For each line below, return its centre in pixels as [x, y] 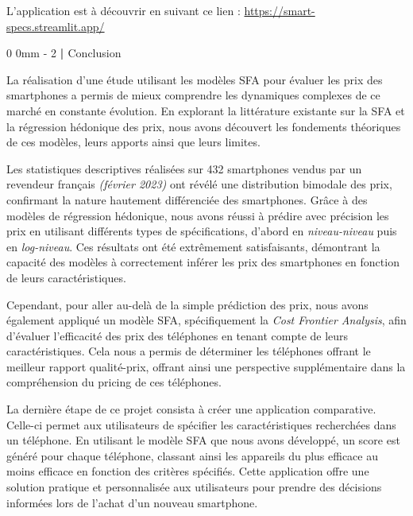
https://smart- [280, 10]
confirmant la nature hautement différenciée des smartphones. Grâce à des [187, 199]
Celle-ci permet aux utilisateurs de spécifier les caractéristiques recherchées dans [201, 424]
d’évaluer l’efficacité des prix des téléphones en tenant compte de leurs [178, 335]
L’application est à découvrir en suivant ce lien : [124, 10]
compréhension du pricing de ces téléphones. [114, 382]
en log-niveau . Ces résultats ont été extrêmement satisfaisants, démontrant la [193, 246]
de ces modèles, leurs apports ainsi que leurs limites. [133, 142]
